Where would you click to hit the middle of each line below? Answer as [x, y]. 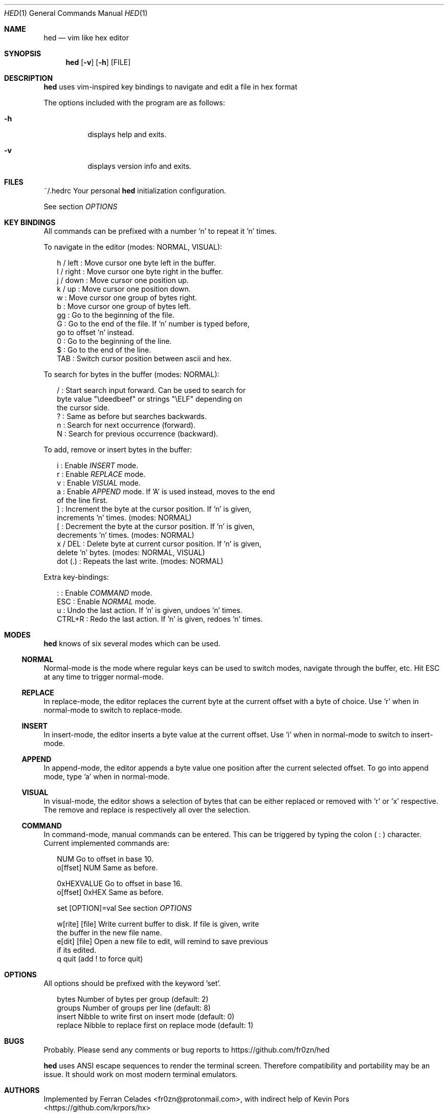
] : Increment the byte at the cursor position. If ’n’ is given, [154, 509]
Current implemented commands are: [107, 843]
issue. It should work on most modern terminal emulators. [141, 1074]
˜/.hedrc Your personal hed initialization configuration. [135, 191]
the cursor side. [83, 408]
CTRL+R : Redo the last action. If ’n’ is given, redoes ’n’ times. [160, 619]
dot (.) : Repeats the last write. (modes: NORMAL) [140, 561]
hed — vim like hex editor [86, 38]
